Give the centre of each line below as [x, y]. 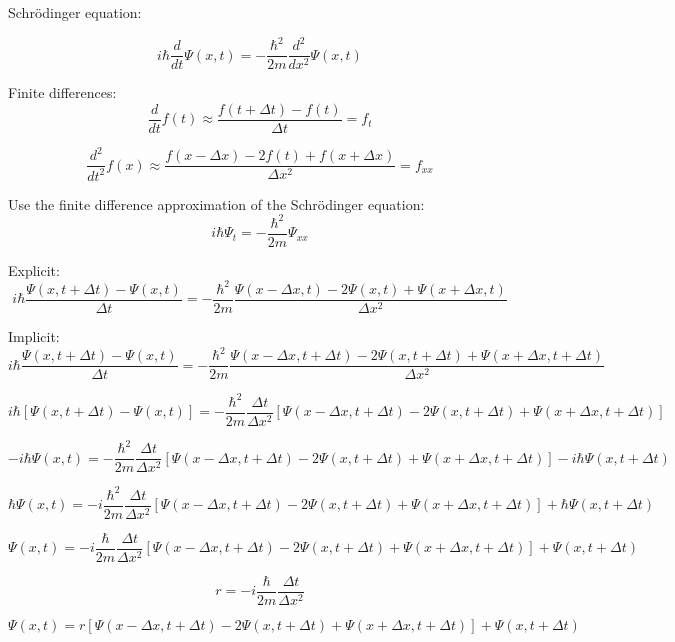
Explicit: [34, 269]
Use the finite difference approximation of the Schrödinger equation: [216, 203]
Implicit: [34, 336]
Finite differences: [62, 92]
